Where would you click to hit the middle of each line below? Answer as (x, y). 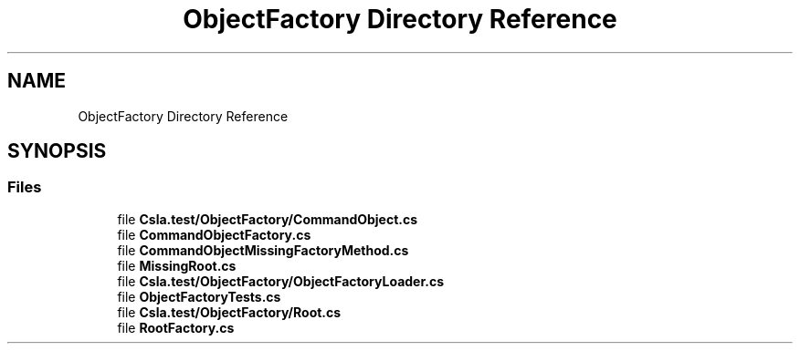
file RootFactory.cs (176, 327)
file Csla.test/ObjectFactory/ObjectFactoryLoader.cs (281, 281)
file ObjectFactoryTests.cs (199, 296)
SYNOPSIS (57, 151)
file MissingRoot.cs (177, 265)
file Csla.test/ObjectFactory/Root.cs (229, 312)
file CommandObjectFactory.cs (214, 234)
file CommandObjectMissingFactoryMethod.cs (263, 250)
